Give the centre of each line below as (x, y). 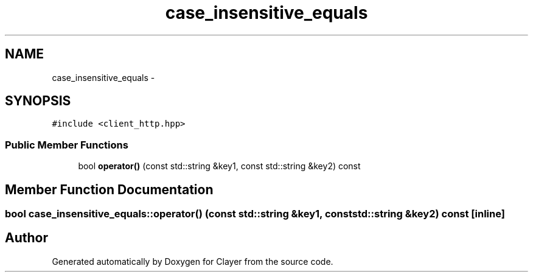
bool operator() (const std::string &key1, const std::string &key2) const (219, 166)
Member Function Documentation (109, 189)
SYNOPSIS (38, 101)
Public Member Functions (67, 145)
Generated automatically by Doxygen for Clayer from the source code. (193, 261)
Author (26, 238)
